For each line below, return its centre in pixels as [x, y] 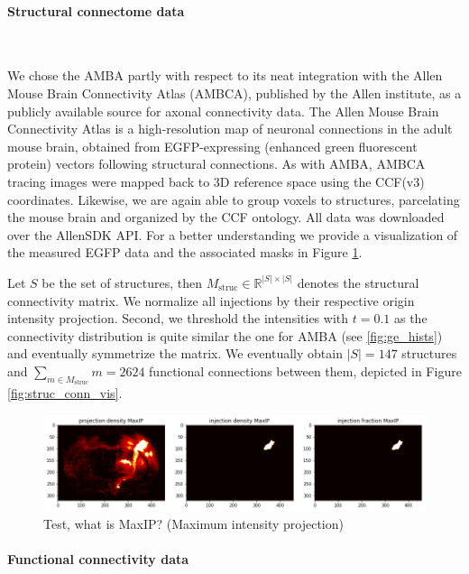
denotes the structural [358, 282]
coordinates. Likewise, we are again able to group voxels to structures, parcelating [234, 199]
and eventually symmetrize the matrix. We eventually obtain [175, 353]
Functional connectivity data [98, 558]
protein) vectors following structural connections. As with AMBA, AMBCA [216, 164]
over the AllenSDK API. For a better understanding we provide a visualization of [233, 234]
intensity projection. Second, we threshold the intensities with [178, 318]
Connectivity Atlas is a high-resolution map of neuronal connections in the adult [230, 129]
